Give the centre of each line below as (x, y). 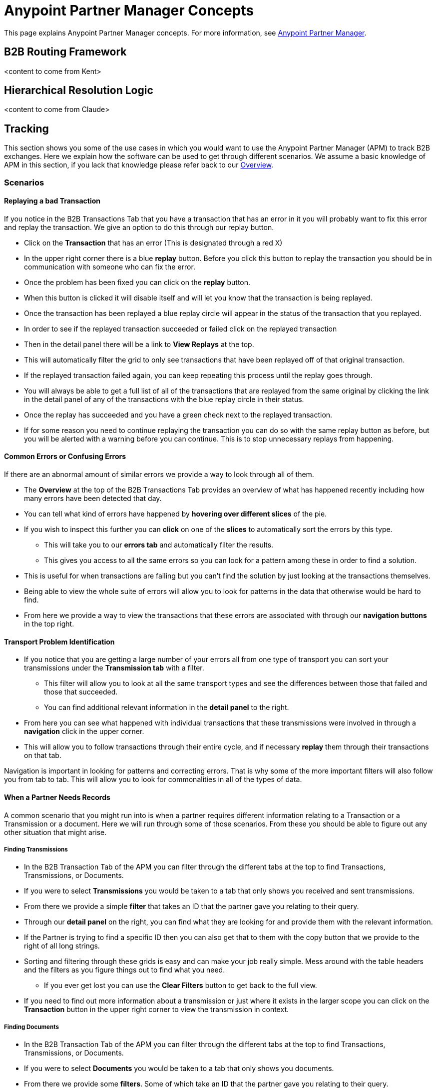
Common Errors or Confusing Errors (65, 456)
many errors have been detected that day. (93, 498)
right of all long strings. (62, 946)
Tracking (26, 128)
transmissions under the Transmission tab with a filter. (114, 668)
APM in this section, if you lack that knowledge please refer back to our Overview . (139, 165)
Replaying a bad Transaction (52, 201)
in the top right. (49, 624)
